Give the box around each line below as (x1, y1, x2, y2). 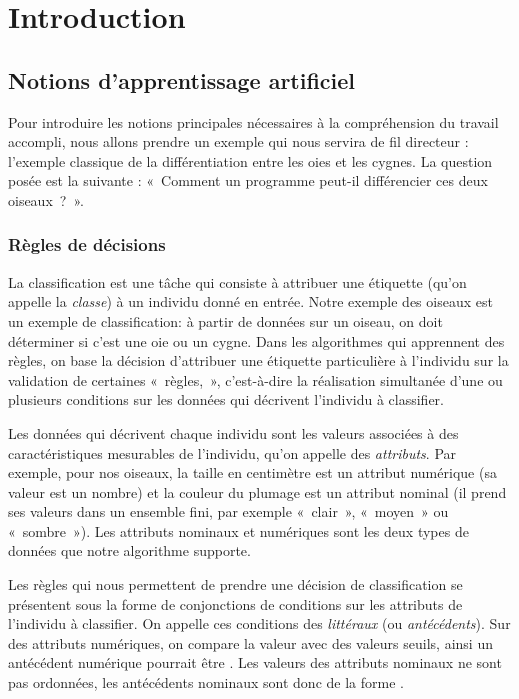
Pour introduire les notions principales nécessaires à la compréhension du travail (8, 111, 499, 132)
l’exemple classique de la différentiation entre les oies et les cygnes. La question (8, 150, 493, 171)
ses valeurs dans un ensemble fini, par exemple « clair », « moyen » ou (8, 501, 449, 522)
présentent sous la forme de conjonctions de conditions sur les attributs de (8, 593, 463, 614)
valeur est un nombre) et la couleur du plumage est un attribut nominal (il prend (8, 481, 507, 502)
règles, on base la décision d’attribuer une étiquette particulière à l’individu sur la (8, 350, 509, 371)
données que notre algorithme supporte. (8, 540, 251, 561)
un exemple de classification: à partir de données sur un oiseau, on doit (8, 310, 443, 331)
